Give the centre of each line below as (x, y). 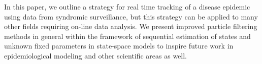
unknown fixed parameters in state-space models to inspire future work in (119, 46)
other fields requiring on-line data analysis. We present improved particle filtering (131, 26)
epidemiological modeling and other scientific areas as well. (96, 55)
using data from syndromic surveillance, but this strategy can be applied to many (131, 16)
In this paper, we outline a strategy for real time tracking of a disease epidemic (127, 6)
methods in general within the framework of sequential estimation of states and (127, 36)
